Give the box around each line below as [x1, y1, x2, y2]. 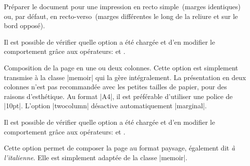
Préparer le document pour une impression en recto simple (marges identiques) [4, 1, 241, 11]
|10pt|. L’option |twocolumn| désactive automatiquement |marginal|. [4, 100, 207, 111]
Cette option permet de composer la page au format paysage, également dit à [4, 143, 235, 153]
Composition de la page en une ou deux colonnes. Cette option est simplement [4, 62, 238, 72]
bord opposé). [4, 20, 45, 31]
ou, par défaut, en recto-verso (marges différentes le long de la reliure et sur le [4, 11, 238, 21]
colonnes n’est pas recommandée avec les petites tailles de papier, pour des [4, 82, 227, 92]
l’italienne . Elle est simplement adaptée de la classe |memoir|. [4, 152, 188, 162]
